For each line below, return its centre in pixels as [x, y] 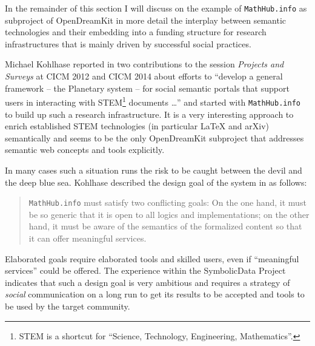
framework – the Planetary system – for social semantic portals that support [147, 88]
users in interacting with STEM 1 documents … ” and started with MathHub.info [153, 101]
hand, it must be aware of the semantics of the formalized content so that [165, 226]
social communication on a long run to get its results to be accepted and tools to [155, 294]
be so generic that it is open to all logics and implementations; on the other [169, 214]
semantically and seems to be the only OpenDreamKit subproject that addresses [154, 137]
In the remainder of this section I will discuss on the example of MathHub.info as [156, 8]
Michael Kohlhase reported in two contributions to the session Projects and [144, 64]
